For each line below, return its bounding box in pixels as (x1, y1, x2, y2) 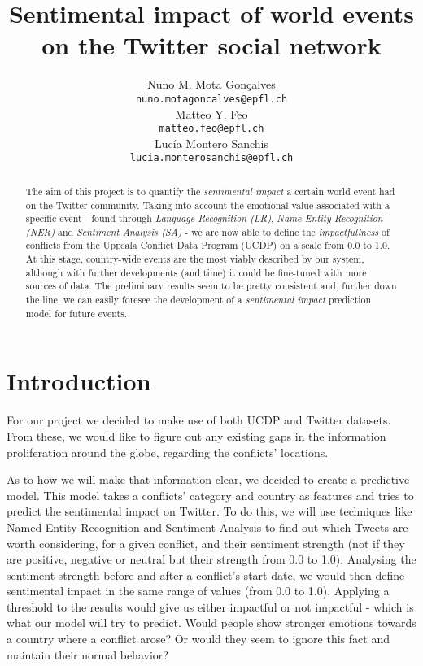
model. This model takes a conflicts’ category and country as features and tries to (7, 486, 414, 503)
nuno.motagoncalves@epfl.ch (135, 93, 288, 105)
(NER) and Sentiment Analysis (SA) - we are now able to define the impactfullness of (25, 224, 390, 238)
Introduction (7, 364, 151, 398)
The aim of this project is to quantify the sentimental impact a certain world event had (25, 184, 395, 198)
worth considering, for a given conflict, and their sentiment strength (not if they (7, 534, 405, 551)
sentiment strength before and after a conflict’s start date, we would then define (7, 566, 405, 583)
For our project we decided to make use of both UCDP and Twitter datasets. (7, 411, 391, 429)
